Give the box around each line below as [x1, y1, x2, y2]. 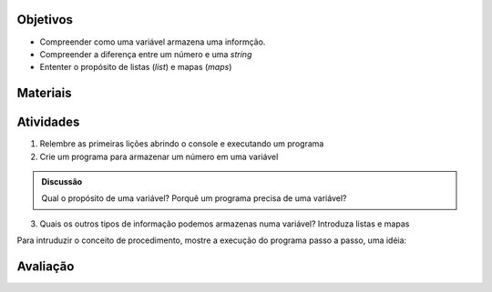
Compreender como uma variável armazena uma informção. [39, 36, 266, 47]
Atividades [16, 115, 80, 130]
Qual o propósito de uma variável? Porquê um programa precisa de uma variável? [41, 193, 347, 204]
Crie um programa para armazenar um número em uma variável [39, 151, 279, 162]
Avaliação [16, 258, 75, 274]
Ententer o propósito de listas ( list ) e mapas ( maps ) [39, 62, 232, 73]
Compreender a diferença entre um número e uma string [39, 48, 252, 59]
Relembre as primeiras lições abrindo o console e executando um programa [39, 138, 324, 149]
